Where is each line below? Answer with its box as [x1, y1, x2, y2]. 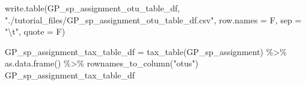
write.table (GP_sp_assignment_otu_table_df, [5, 2, 180, 14]
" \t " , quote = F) [5, 25, 66, 38]
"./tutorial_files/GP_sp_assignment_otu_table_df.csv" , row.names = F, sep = [5, 13, 302, 26]
